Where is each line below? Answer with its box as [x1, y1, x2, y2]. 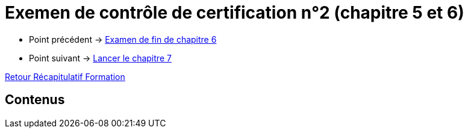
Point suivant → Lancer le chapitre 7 [29, 52, 172, 63]
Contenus [5, 92, 65, 108]
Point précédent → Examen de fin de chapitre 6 [29, 34, 217, 45]
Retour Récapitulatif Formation [5, 71, 125, 82]
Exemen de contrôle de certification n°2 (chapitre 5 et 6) [5, 2, 464, 23]
